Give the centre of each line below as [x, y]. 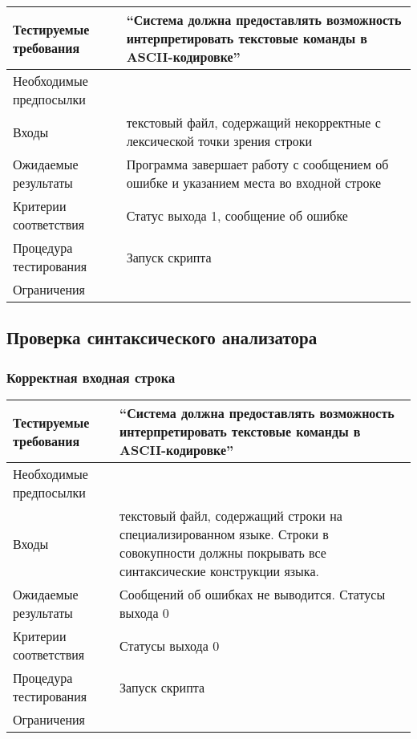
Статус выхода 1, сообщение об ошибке [237, 215]
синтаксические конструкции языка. [219, 571]
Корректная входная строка [91, 377]
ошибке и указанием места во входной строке [254, 183]
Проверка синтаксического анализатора [162, 337]
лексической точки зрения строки [219, 141]
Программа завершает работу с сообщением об [257, 164]
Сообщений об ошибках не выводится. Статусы [253, 594]
